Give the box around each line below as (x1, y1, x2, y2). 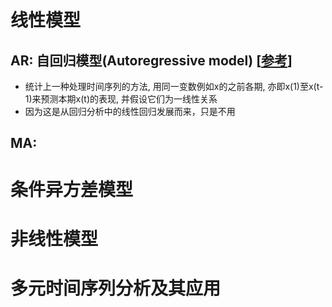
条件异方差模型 (10, 178, 134, 201)
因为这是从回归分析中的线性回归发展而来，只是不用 (24, 106, 236, 117)
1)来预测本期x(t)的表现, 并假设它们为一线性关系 (24, 93, 218, 105)
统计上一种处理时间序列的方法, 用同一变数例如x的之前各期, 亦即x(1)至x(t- (24, 81, 324, 92)
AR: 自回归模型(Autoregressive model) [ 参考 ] (10, 52, 293, 69)
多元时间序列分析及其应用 (10, 277, 222, 300)
